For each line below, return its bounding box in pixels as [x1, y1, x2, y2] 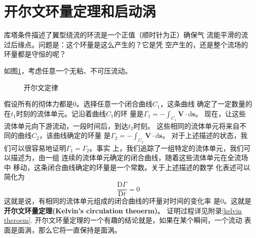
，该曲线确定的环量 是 [39, 130, 111, 140]
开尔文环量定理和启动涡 [4, 1, 156, 21]
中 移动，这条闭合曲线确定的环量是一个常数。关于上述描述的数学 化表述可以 [4, 162, 251, 172]
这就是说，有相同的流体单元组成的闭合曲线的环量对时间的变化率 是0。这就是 [4, 196, 252, 206]
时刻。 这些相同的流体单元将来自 [133, 120, 240, 131]
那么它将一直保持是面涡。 [38, 224, 121, 235]
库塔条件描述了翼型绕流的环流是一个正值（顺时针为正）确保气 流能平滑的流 [4, 30, 248, 40]
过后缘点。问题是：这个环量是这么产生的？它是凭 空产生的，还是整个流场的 [4, 39, 248, 49]
